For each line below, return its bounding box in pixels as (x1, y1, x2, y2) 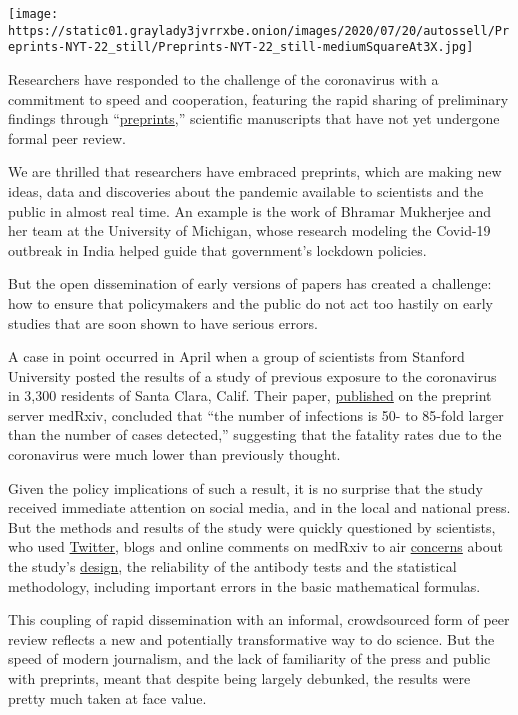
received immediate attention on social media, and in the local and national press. (8, 497, 511, 518)
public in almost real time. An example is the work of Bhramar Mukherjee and (8, 200, 492, 221)
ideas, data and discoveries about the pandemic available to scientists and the (8, 180, 484, 201)
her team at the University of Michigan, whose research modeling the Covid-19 (8, 220, 491, 241)
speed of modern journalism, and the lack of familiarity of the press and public (8, 648, 491, 669)
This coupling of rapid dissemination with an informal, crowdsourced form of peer (8, 609, 510, 630)
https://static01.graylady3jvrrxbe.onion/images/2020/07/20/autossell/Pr (8, 23, 510, 38)
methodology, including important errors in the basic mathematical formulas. (8, 575, 481, 596)
